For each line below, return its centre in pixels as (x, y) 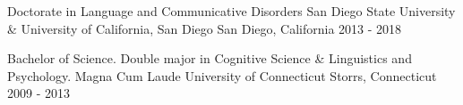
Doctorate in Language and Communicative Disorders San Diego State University (231, 11)
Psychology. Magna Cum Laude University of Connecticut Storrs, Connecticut (222, 75)
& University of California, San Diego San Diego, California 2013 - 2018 (205, 28)
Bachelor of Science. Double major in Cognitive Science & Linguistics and (210, 58)
